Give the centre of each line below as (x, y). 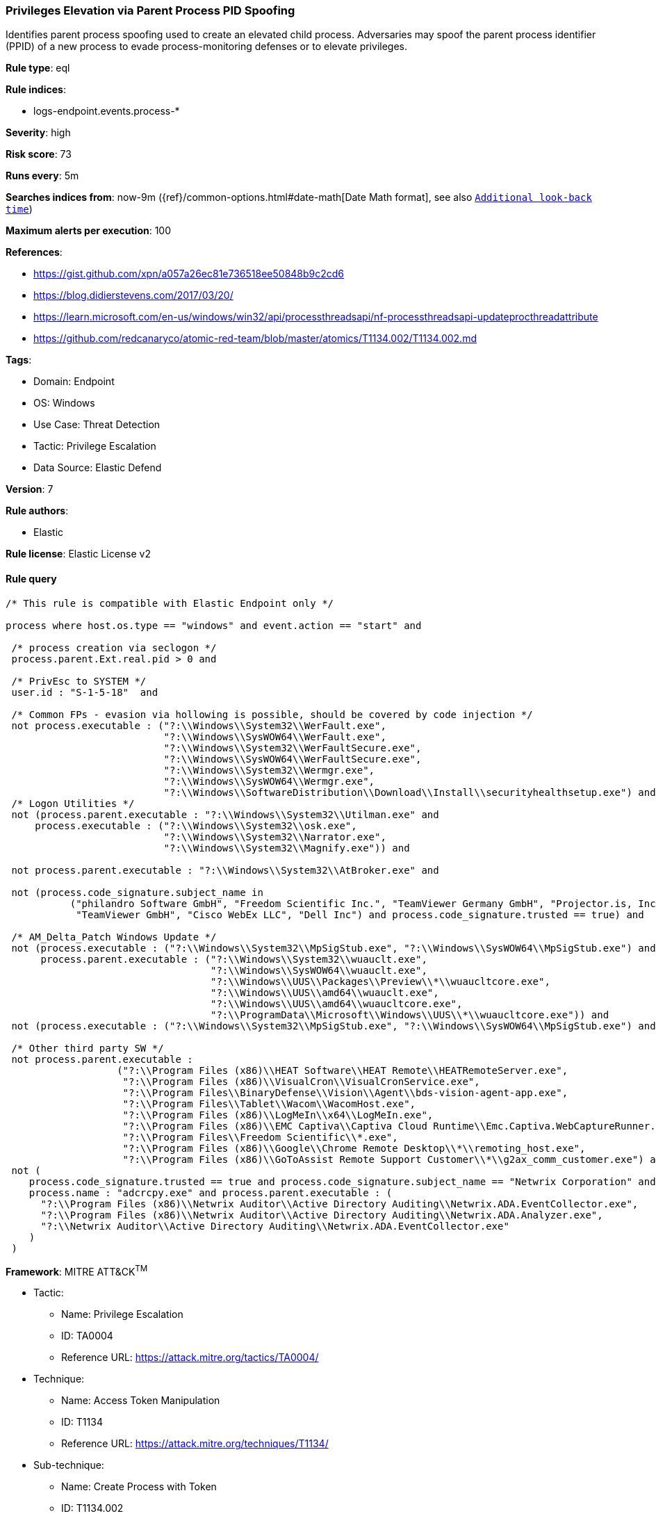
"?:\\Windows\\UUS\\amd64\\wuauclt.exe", (325, 992)
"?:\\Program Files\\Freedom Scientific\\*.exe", (260, 1137)
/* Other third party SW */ (88, 1048)
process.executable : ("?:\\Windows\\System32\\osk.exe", (196, 825)
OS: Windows (64, 403)
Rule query (31, 578)
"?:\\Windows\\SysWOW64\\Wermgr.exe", (269, 781)
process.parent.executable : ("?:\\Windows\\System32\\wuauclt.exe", (234, 959)
